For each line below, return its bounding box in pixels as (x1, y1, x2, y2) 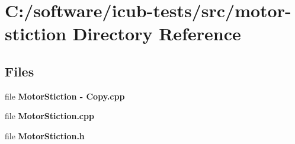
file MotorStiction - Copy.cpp (5, 89, 125, 102)
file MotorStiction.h (5, 129, 85, 142)
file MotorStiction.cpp (5, 110, 94, 122)
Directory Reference (72, 21, 241, 46)
